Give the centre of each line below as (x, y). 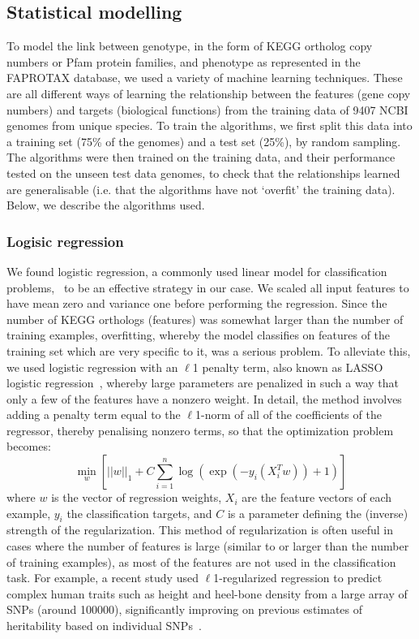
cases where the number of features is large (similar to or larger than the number (208, 546)
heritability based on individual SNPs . (104, 626)
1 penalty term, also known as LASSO (288, 367)
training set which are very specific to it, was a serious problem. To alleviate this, (209, 350)
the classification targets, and (139, 513)
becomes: (29, 446)
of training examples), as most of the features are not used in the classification (201, 561)
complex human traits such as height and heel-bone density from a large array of (207, 593)
